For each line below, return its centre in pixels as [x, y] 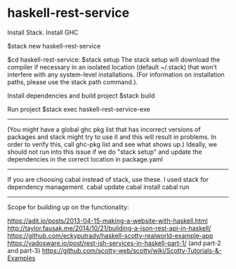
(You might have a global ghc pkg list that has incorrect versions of [104, 129]
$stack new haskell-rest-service [54, 46]
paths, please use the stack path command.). [73, 81]
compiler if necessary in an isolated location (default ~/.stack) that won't [112, 67]
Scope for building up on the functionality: [68, 207]
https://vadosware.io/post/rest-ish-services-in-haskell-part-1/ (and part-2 [114, 243]
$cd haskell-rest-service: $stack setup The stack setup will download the [114, 59]
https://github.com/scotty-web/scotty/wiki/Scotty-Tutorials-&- [132, 250]
